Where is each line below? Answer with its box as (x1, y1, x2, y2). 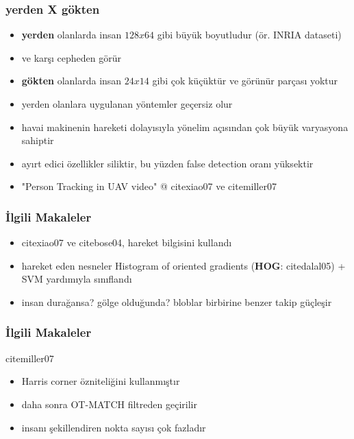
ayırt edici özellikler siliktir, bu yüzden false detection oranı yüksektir (21, 156, 314, 170)
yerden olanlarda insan (21, 27, 122, 42)
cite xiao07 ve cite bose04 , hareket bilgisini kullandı (21, 235, 232, 250)
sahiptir (21, 133, 54, 147)
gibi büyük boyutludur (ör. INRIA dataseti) (157, 27, 342, 42)
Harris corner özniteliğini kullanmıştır (21, 374, 180, 388)
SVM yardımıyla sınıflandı (21, 272, 132, 286)
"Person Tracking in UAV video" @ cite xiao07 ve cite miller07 (21, 179, 277, 193)
